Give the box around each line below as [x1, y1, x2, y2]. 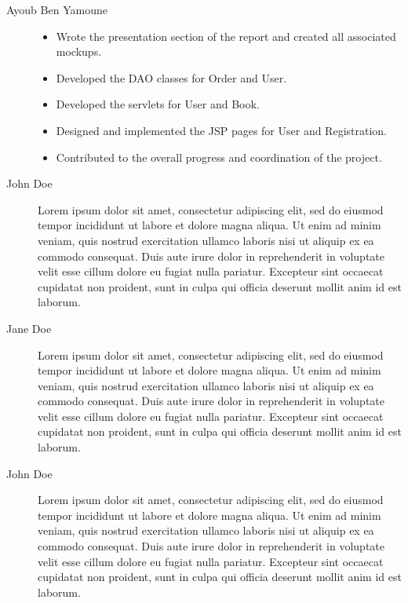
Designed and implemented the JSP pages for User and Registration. [56, 122, 387, 138]
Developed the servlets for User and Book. [56, 96, 260, 112]
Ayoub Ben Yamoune [6, 2, 107, 17]
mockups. [56, 43, 102, 60]
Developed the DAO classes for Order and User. [56, 69, 287, 86]
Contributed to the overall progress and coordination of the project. [56, 148, 382, 165]
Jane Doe [6, 320, 52, 336]
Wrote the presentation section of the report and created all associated [56, 27, 396, 44]
